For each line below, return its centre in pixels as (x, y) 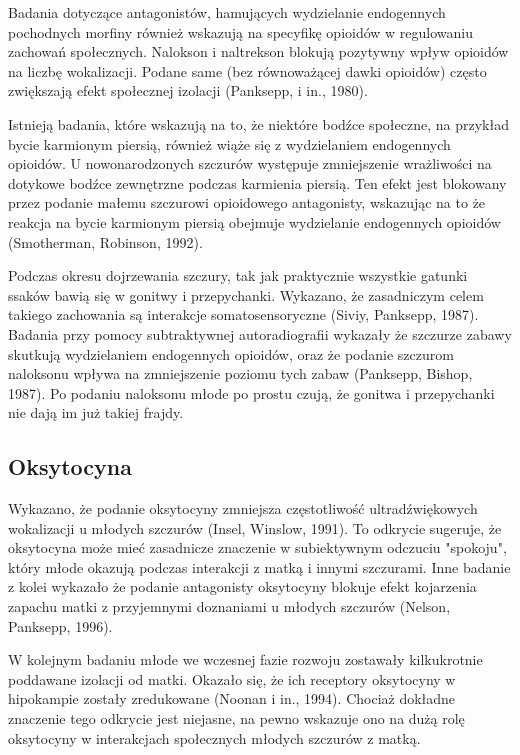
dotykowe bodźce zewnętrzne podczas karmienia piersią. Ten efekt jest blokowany (257, 182)
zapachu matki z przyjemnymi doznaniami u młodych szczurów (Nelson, (229, 606)
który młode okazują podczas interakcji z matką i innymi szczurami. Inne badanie (259, 566)
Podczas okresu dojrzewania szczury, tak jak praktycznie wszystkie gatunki (238, 275)
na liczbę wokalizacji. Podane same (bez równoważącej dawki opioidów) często (247, 70)
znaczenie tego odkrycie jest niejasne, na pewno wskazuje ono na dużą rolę (236, 718)
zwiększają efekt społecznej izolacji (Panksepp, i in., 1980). (188, 90)
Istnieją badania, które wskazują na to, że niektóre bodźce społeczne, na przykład (258, 123)
